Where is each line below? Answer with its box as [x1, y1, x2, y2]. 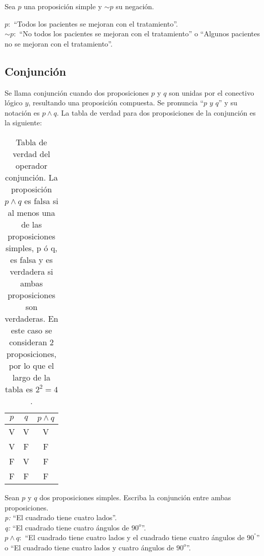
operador [15, 159, 48, 171]
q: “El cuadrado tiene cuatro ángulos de [5, 522, 129, 532]
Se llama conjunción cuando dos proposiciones [5, 87, 149, 98]
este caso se [11, 324, 52, 336]
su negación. [116, 1, 154, 11]
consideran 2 [9, 336, 54, 348]
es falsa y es [10, 253, 53, 265]
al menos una [8, 206, 55, 218]
